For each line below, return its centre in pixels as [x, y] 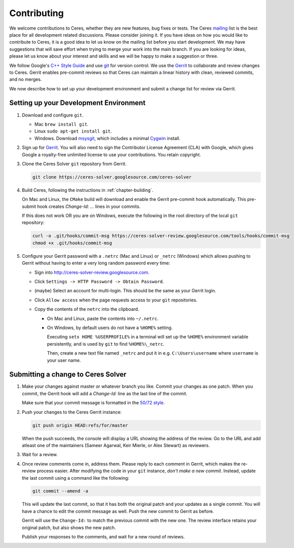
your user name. [64, 360]
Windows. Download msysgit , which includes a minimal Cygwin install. [107, 138]
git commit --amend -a [60, 491]
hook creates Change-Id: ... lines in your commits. [89, 206]
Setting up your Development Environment [77, 103]
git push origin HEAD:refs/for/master [80, 425]
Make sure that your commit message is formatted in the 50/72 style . [93, 403]
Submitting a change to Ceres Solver [68, 374]
